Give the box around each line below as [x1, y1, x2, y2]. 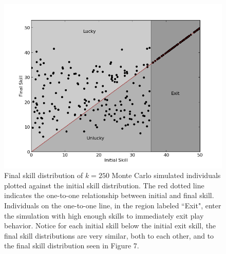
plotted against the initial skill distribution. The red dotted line [4, 180, 204, 190]
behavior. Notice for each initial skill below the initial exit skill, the [4, 220, 216, 231]
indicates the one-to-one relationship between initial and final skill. [4, 190, 214, 201]
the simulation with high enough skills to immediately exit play [4, 210, 204, 221]
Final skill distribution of [4, 170, 83, 181]
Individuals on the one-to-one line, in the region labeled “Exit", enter [4, 200, 221, 210]
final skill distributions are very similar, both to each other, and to [4, 230, 214, 241]
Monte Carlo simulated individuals [111, 170, 221, 181]
